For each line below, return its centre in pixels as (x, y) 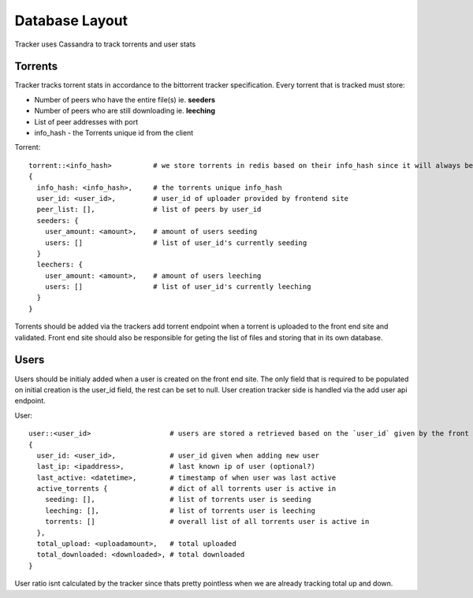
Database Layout (71, 20)
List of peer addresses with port (86, 121)
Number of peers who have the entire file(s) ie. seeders (125, 99)
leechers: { (60, 265)
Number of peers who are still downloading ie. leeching (125, 111)
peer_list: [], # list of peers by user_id (149, 210)
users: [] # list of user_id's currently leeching (178, 287)
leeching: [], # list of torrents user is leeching (180, 511)
